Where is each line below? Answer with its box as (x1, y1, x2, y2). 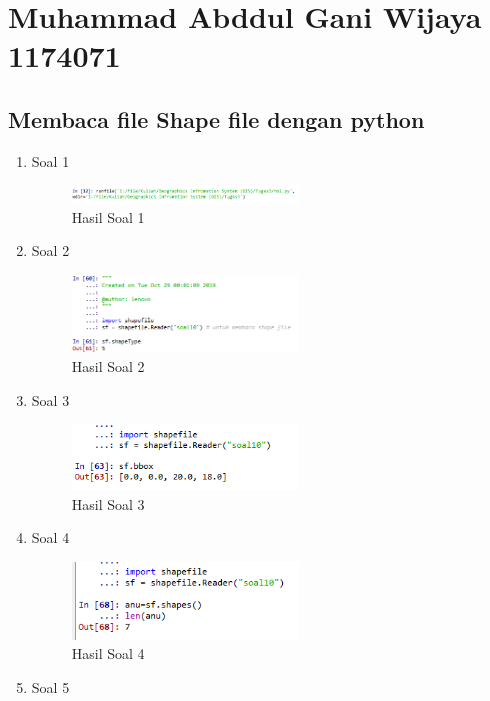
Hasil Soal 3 (71, 493, 145, 514)
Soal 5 (31, 676, 70, 697)
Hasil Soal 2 (71, 356, 145, 377)
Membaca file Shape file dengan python (8, 103, 425, 134)
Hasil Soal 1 (71, 206, 145, 227)
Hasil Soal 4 (71, 643, 145, 664)
